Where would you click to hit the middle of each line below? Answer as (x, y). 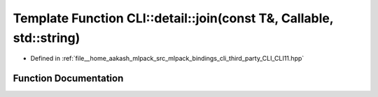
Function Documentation (68, 79)
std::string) (47, 38)
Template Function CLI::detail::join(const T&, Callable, (173, 18)
